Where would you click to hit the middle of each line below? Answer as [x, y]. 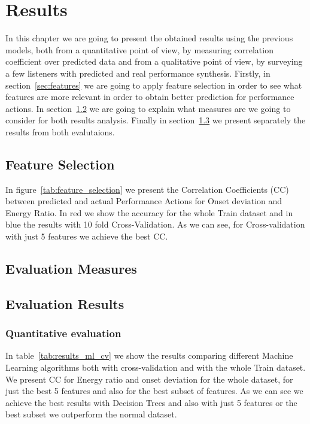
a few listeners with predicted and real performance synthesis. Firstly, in [138, 73]
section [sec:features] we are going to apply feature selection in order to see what [154, 85]
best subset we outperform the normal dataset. [91, 414]
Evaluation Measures [71, 269]
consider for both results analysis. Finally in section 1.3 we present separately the [156, 120]
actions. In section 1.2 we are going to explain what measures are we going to [148, 108]
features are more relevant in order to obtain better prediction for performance [150, 97]
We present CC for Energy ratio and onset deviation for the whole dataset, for [149, 379]
